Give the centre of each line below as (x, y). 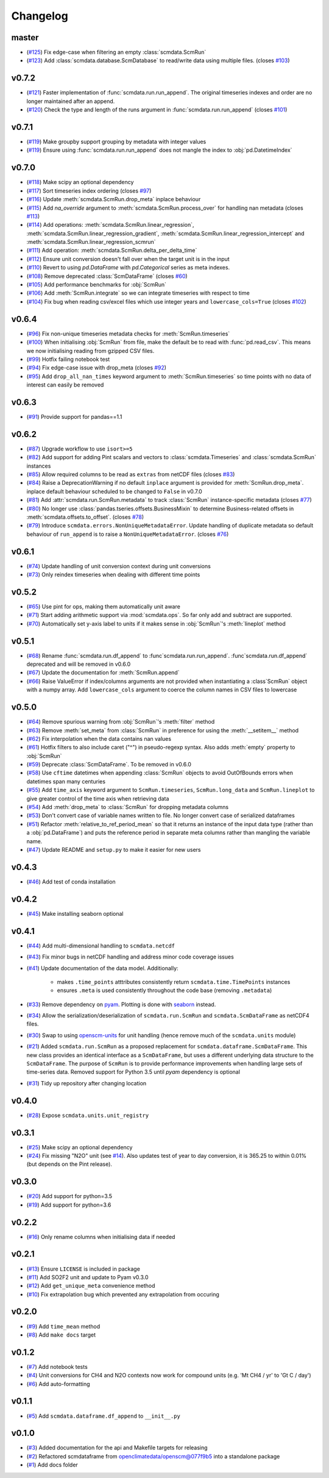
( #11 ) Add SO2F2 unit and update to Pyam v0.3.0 (87, 1277)
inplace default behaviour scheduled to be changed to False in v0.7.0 (114, 491)
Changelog (40, 16)
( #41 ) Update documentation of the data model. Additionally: (103, 968)
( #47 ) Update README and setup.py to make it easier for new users (114, 850)
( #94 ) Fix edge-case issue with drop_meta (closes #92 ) (97, 368)
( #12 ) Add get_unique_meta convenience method (91, 1286)
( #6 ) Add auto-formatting (58, 1383)
